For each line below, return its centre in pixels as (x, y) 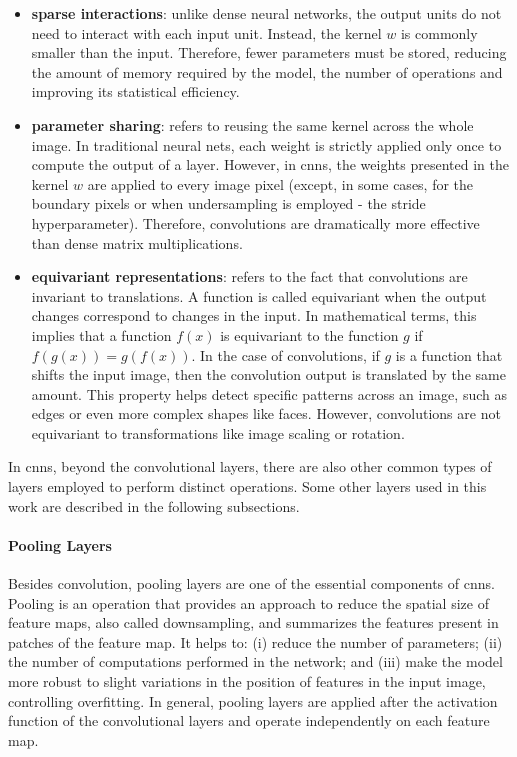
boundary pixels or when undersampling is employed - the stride (228, 203)
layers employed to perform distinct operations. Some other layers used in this (247, 486)
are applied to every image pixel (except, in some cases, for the (280, 183)
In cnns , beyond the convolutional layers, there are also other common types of (250, 466)
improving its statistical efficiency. (135, 91)
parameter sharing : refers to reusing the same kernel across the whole (252, 124)
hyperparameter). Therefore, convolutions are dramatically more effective (255, 222)
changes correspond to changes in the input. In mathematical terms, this (254, 315)
